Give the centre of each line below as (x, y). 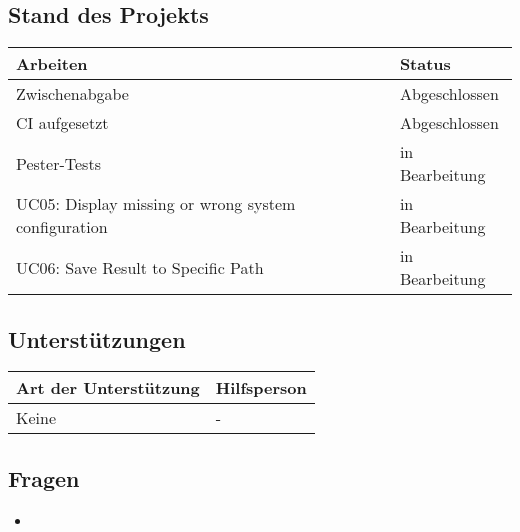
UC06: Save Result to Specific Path (140, 267)
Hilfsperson (261, 388)
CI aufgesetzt (62, 123)
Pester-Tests (58, 163)
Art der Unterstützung (108, 388)
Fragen (44, 477)
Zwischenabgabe (72, 94)
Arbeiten (52, 64)
